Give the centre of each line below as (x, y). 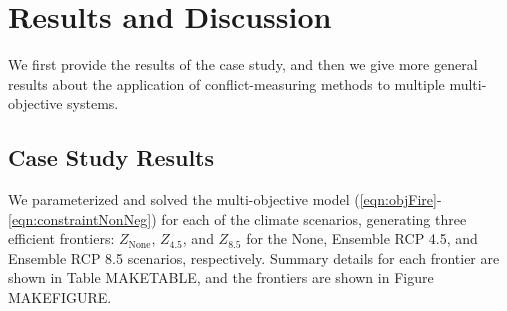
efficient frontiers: (61, 238)
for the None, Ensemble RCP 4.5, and (362, 238)
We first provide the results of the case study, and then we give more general (243, 64)
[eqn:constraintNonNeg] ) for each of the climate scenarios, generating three (237, 218)
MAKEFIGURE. (60, 297)
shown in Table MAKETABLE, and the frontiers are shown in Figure (221, 277)
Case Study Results (111, 157)
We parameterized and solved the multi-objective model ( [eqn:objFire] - (225, 199)
